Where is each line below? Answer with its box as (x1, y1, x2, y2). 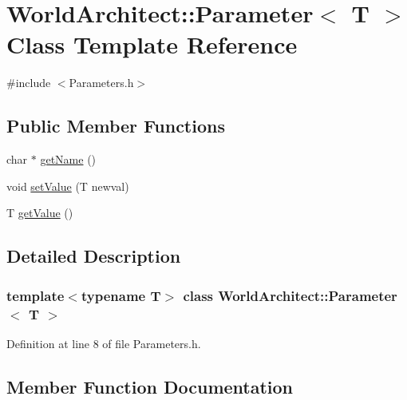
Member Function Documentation (6, 374, 294, 398)
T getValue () (6, 204, 73, 221)
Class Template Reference (6, 28, 298, 61)
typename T (81, 285, 161, 305)
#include (6, 74, 51, 91)
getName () (40, 151, 97, 168)
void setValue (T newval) (6, 177, 129, 194)
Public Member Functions (6, 113, 225, 138)
